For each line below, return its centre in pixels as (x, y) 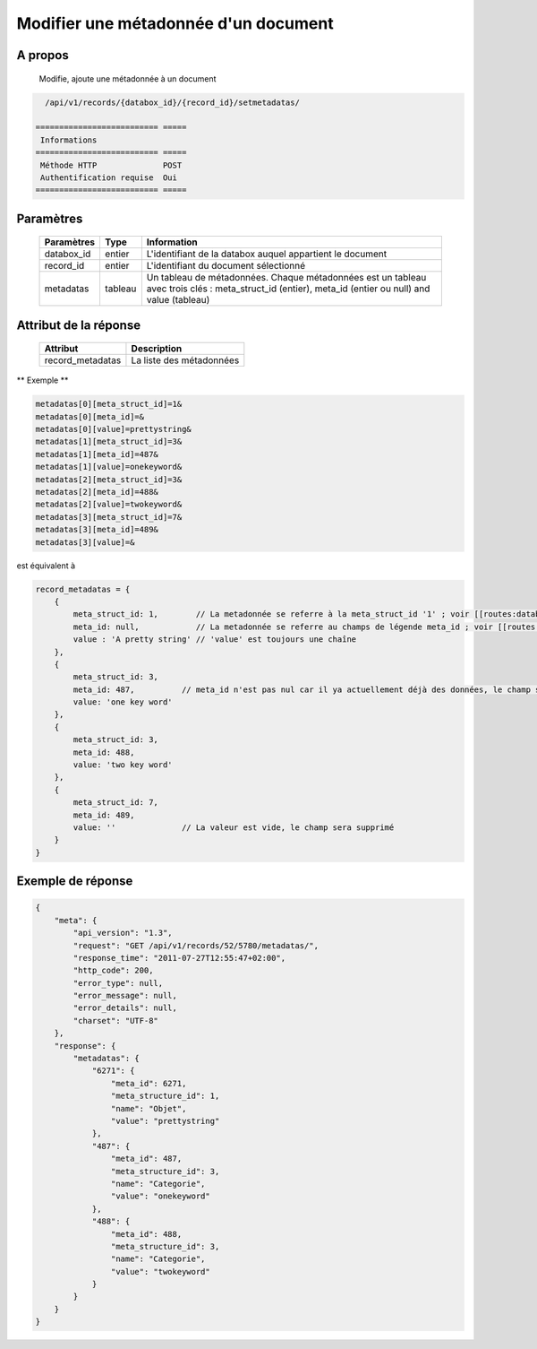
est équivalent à (46, 566)
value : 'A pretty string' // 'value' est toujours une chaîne (215, 640)
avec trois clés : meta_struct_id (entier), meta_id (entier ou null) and (288, 289)
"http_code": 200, (113, 971)
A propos (43, 55)
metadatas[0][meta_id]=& (90, 416)
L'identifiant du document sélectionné (226, 266)
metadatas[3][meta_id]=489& (97, 530)
